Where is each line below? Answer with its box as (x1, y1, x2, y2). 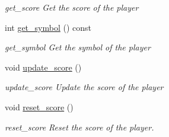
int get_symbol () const (5, 21, 92, 33)
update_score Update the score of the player (5, 81, 164, 93)
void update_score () (5, 60, 82, 73)
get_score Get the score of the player (5, 1, 139, 13)
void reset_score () (5, 100, 74, 113)
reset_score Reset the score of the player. (5, 120, 154, 133)
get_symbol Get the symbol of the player (5, 41, 151, 53)
